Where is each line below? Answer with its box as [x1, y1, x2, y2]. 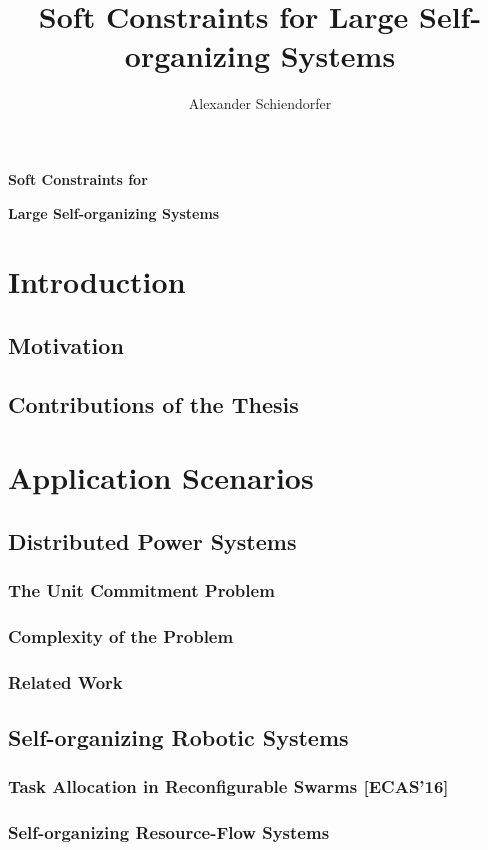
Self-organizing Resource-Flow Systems [8, 820, 330, 845]
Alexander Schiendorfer [188, 93, 332, 114]
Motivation [8, 329, 124, 360]
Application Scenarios [8, 457, 314, 498]
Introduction [8, 261, 186, 302]
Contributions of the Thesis [8, 388, 299, 419]
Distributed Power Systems [8, 525, 297, 556]
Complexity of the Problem [8, 623, 234, 648]
